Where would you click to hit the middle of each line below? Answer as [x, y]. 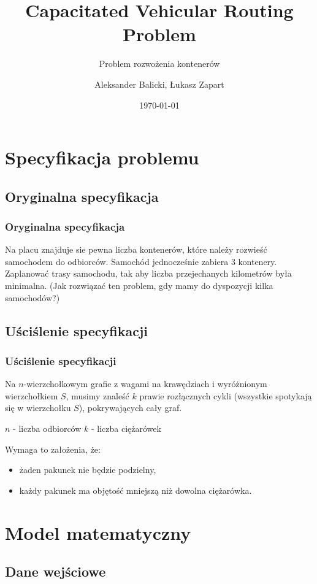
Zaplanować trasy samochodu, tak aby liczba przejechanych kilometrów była [148, 273]
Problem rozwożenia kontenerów [159, 63]
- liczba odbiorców [47, 428]
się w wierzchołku [38, 408]
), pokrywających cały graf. [130, 408]
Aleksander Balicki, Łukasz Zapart [159, 84]
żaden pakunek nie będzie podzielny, [88, 470]
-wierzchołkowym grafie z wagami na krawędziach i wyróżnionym [145, 384]
